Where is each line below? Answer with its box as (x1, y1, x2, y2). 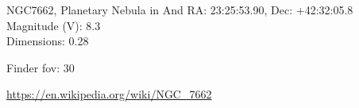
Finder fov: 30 (6, 59, 75, 75)
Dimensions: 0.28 (6, 33, 89, 49)
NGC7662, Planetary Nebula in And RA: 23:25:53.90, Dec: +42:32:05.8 (6, 2, 353, 17)
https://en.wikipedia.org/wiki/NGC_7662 (6, 86, 212, 102)
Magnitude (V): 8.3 (6, 17, 101, 33)
